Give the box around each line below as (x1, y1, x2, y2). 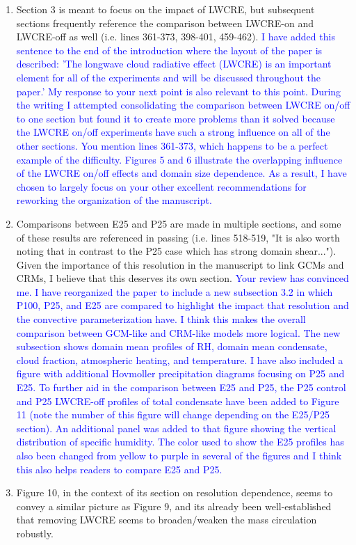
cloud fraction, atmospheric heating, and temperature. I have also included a (16, 352, 343, 367)
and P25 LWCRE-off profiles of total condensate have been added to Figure (16, 393, 339, 408)
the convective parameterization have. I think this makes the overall (16, 312, 306, 326)
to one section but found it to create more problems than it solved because (16, 111, 335, 125)
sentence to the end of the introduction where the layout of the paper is (16, 42, 323, 57)
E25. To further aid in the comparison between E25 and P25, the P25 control (16, 380, 346, 395)
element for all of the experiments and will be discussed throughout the (16, 70, 321, 84)
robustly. (16, 526, 54, 540)
